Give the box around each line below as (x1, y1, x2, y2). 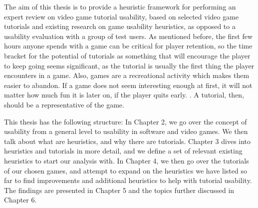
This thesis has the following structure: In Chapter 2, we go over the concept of (4, 116, 247, 126)
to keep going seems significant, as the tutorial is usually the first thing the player (4, 60, 255, 70)
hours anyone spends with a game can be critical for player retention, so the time (4, 40, 253, 51)
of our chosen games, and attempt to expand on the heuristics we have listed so (4, 165, 247, 175)
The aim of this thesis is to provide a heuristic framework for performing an (4, 1, 236, 11)
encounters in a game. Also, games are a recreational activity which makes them (4, 70, 250, 80)
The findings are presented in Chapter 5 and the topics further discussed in (4, 184, 235, 195)
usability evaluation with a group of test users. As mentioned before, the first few (4, 30, 253, 41)
